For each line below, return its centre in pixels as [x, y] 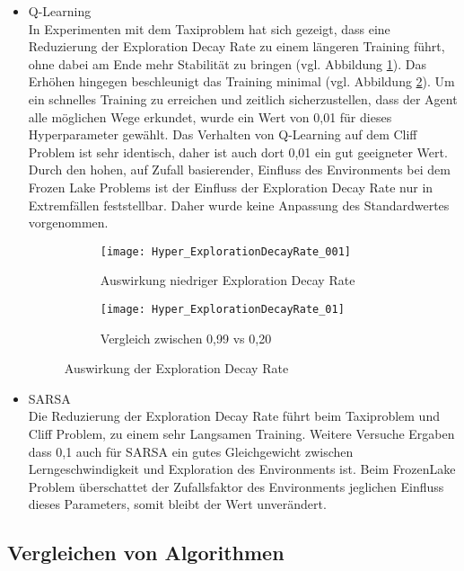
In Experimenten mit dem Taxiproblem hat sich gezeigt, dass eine [209, 28]
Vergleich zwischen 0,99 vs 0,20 [186, 338]
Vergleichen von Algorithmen [146, 553]
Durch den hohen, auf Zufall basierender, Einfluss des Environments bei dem [239, 170]
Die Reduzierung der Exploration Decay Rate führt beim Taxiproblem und [234, 416]
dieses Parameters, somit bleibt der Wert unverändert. [177, 504]
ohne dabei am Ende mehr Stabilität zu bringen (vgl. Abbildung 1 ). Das [227, 63]
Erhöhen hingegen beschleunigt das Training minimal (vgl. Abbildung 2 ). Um [241, 81]
